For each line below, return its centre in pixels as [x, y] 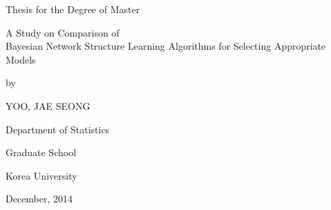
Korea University [41, 175]
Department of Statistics [58, 129]
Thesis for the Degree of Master [73, 9]
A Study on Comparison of [63, 32]
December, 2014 [39, 199]
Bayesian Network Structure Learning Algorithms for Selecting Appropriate [166, 46]
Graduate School [41, 152]
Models [21, 59]
